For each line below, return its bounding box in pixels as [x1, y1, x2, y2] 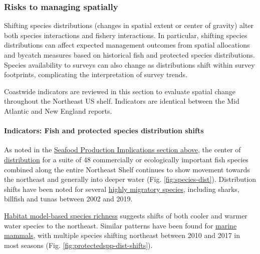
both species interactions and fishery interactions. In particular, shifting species [4, 30, 247, 40]
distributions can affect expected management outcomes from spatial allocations [4, 40, 250, 50]
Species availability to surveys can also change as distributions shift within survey [4, 59, 255, 70]
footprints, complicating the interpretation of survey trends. [4, 69, 188, 80]
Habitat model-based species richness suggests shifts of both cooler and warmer [4, 210, 247, 220]
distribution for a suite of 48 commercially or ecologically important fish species [4, 154, 248, 164]
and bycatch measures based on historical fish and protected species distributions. [4, 50, 255, 60]
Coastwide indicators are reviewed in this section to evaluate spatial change [4, 86, 236, 96]
